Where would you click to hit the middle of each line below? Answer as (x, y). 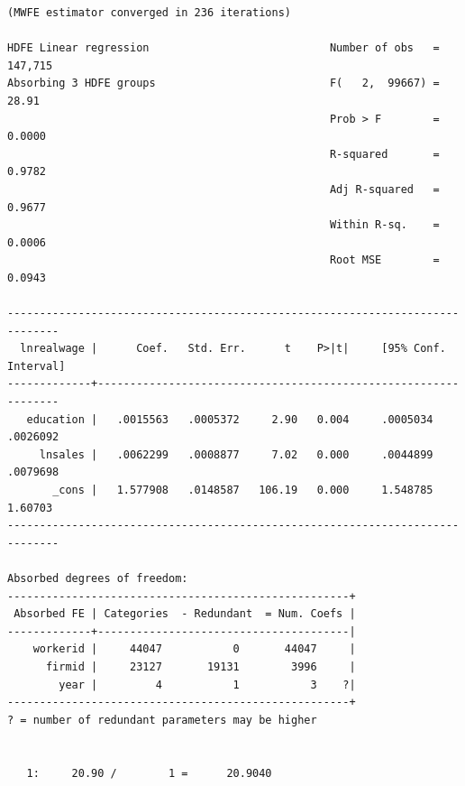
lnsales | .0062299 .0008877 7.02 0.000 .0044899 (236, 454)
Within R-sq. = (384, 225)
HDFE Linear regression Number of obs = (223, 48)
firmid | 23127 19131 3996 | (201, 666)
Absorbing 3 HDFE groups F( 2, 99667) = (223, 83)
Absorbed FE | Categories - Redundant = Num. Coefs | (185, 614)
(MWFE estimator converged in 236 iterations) (149, 13)
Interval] (36, 366)
